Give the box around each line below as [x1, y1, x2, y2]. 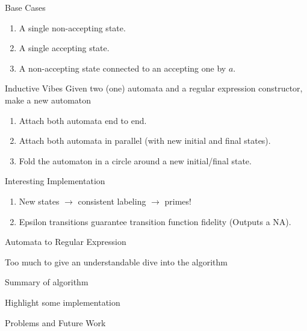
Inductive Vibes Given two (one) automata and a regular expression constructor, [5, 82, 303, 94]
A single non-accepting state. [19, 21, 126, 34]
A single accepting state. [19, 42, 110, 54]
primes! [164, 194, 191, 207]
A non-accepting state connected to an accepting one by [19, 61, 226, 74]
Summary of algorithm [5, 276, 88, 288]
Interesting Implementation [5, 175, 105, 187]
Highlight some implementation [5, 295, 120, 308]
